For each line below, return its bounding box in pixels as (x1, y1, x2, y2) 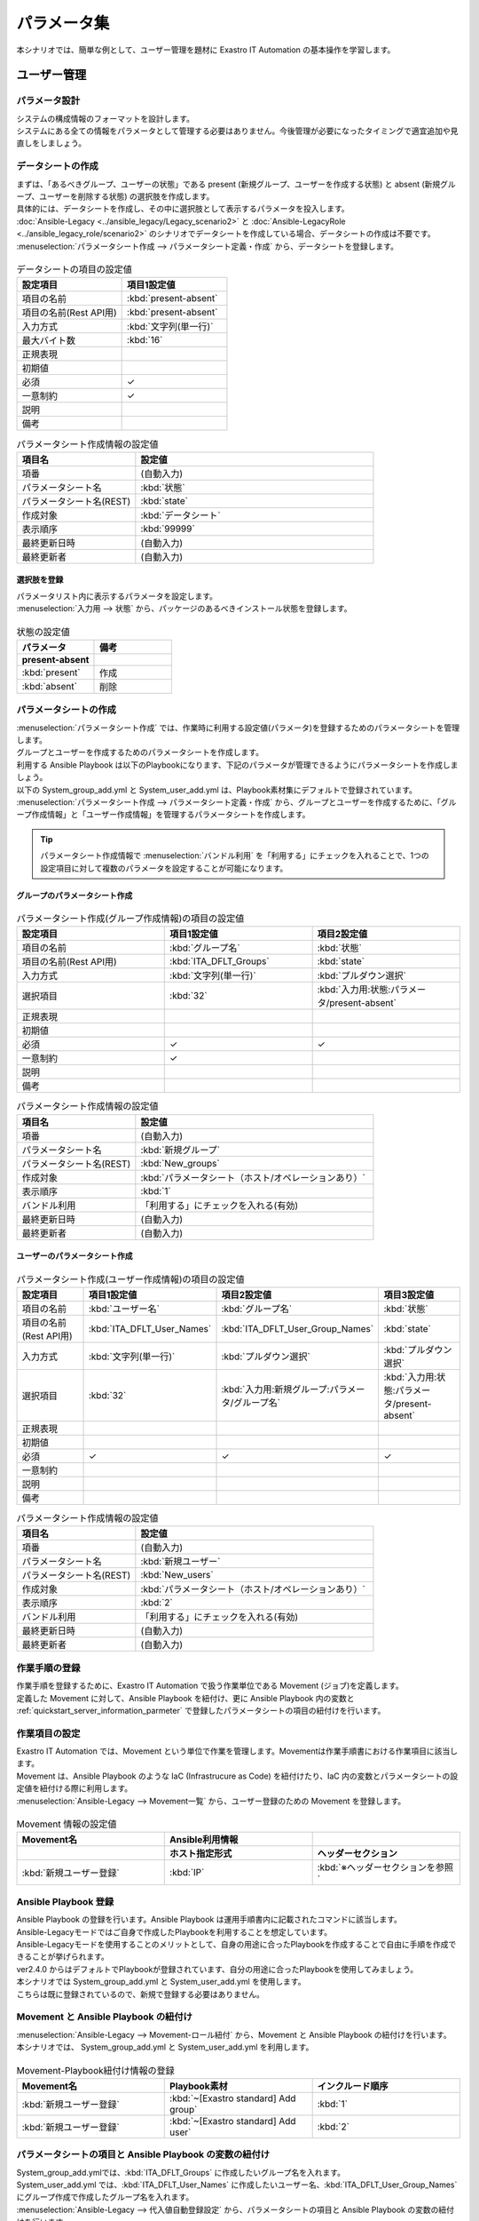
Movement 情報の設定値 (16, 1818, 117, 1830)
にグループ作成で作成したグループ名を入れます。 (16, 2192, 194, 2202)
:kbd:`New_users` (140, 1569, 214, 1581)
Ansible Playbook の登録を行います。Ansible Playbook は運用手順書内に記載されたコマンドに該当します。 (16, 1915, 403, 1925)
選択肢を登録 (16, 574, 64, 585)
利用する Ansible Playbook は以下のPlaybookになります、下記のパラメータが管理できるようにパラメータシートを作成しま (16, 760, 459, 770)
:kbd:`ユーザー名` (88, 1302, 160, 1315)
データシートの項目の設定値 (16, 263, 133, 275)
